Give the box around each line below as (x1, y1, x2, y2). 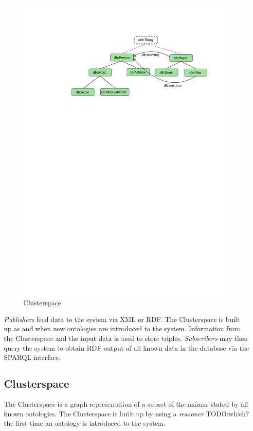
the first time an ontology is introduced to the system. (4, 418, 166, 428)
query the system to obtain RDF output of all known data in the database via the (4, 342, 249, 353)
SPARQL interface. (4, 352, 61, 362)
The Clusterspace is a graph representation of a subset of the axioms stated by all (4, 399, 248, 409)
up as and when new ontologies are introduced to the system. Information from (4, 323, 240, 334)
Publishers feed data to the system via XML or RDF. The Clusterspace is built (4, 314, 240, 324)
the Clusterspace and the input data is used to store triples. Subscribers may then (4, 333, 248, 343)
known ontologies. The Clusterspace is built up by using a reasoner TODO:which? (4, 408, 249, 418)
